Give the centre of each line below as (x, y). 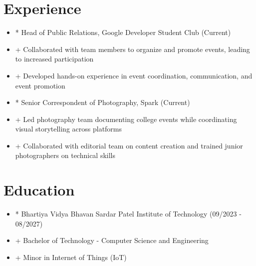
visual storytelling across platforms (69, 129)
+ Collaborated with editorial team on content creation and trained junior (129, 145)
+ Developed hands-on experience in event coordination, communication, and (134, 75)
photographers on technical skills (65, 155)
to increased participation (54, 59)
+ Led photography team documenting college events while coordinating (126, 119)
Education (39, 190)
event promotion (40, 85)
